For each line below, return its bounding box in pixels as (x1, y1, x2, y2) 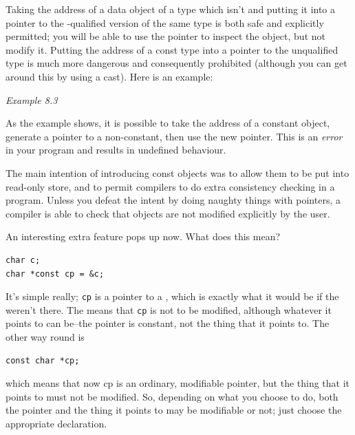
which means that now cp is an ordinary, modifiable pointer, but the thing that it (6, 376, 350, 390)
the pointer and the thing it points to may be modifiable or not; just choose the (6, 403, 342, 417)
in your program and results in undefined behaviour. (6, 142, 226, 157)
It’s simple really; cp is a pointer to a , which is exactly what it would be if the (6, 289, 339, 304)
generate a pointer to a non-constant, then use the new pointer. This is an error (6, 129, 343, 143)
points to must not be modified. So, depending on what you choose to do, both (6, 389, 338, 403)
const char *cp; (6, 355, 80, 365)
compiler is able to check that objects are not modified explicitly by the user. (6, 206, 330, 220)
